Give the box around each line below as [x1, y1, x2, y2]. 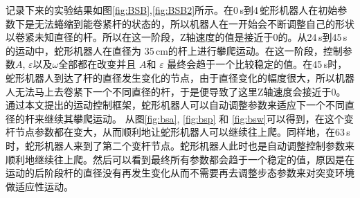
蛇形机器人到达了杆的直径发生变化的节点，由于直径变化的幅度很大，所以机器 [6, 70, 354, 84]
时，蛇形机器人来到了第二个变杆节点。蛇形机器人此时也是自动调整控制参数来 [6, 138, 354, 152]
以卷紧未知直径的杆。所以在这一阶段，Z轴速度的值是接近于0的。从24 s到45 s [6, 30, 348, 44]
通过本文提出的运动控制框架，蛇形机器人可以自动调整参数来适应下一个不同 [6, 98, 345, 112]
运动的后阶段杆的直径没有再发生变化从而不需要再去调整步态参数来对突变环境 [6, 165, 354, 180]
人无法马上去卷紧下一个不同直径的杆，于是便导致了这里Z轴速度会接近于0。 [6, 84, 346, 98]
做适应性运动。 [6, 179, 73, 193]
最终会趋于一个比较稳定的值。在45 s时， [167, 57, 348, 71]
